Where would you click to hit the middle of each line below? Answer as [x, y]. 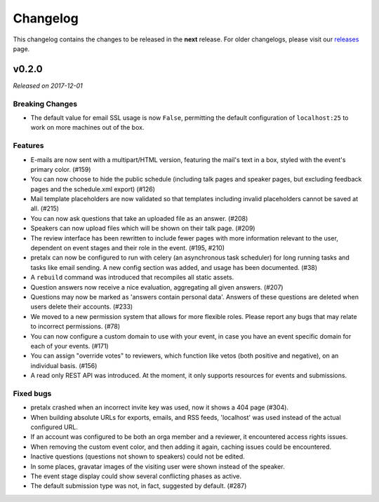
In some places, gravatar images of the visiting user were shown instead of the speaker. [158, 466]
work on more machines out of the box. [87, 128]
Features [28, 146]
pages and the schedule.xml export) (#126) [93, 189]
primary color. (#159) [61, 169]
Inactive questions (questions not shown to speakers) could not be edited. [138, 456]
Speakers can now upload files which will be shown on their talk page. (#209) [143, 229]
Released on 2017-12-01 [48, 86]
